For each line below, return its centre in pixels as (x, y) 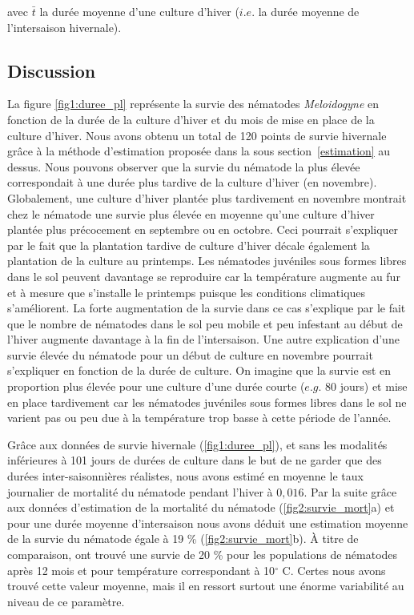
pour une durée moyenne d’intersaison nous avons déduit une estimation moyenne (208, 523)
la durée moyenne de (309, 11)
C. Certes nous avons (334, 570)
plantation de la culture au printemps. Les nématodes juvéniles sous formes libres (207, 261)
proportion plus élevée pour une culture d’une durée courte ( (156, 386)
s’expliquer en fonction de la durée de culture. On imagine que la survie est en (199, 370)
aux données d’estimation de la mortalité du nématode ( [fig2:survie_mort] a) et (201, 507)
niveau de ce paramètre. (66, 601)
